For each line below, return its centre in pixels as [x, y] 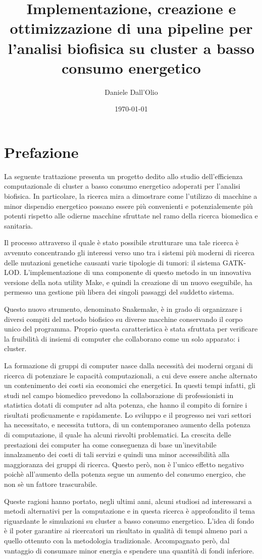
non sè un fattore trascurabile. [51, 484]
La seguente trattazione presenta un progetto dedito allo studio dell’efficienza [123, 176]
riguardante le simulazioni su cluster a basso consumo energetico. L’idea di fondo [129, 520]
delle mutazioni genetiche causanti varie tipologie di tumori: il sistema [112, 262]
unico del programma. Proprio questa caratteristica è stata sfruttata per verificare [131, 329]
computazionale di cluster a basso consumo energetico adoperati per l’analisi [122, 186]
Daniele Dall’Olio [131, 92]
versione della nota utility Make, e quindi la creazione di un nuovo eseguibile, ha [128, 282]
